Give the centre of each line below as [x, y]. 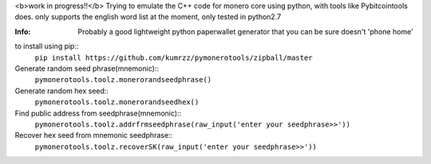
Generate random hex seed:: [62, 91]
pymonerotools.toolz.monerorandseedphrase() [123, 80]
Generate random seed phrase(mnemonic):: [87, 68]
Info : [23, 31]
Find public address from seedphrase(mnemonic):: [98, 113]
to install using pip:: [47, 46]
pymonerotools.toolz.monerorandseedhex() [117, 102]
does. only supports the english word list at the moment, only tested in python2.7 [148, 17]
